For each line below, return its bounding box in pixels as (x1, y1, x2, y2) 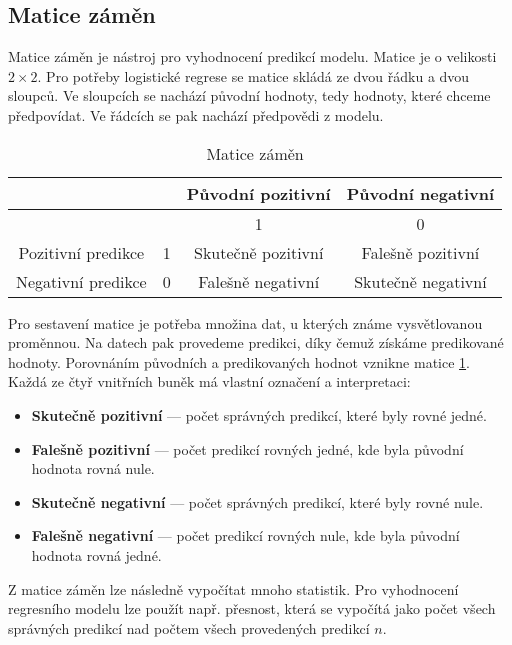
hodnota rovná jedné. (31, 544, 162, 565)
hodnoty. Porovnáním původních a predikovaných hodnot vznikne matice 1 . (8, 351, 470, 372)
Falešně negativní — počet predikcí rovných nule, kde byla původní (31, 525, 460, 546)
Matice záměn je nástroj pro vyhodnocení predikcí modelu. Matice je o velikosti (8, 46, 497, 67)
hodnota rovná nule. (31, 458, 155, 479)
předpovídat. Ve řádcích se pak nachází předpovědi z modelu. (8, 104, 384, 125)
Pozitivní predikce (18, 240, 145, 264)
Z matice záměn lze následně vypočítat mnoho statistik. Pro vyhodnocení (8, 578, 459, 599)
